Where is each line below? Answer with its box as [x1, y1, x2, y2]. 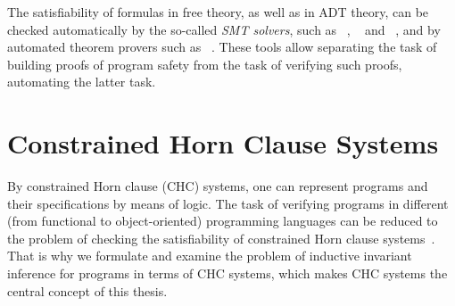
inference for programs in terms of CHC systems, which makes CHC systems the [7, 264, 448, 283]
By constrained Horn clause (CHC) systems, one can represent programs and [7, 177, 428, 195]
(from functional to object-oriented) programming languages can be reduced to [7, 211, 438, 230]
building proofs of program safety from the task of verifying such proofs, [7, 54, 402, 73]
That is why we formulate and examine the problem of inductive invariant [7, 246, 412, 265]
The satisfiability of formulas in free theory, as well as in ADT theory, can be [7, 3, 429, 21]
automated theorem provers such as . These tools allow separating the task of [7, 37, 437, 56]
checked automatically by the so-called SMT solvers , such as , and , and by [7, 20, 441, 38]
